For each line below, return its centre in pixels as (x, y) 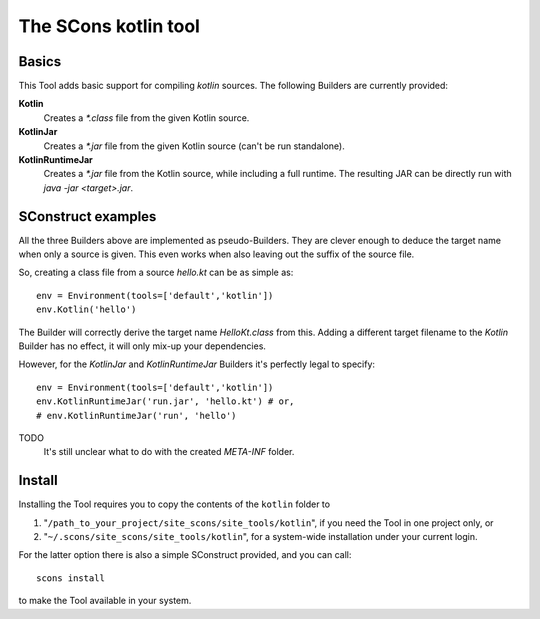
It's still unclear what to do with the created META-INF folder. (169, 452)
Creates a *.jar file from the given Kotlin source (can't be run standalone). (194, 146)
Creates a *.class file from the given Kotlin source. (146, 117)
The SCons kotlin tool (109, 26)
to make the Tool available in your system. (105, 601)
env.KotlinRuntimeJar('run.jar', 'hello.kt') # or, (165, 401)
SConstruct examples (87, 216)
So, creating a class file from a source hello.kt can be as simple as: (156, 272)
